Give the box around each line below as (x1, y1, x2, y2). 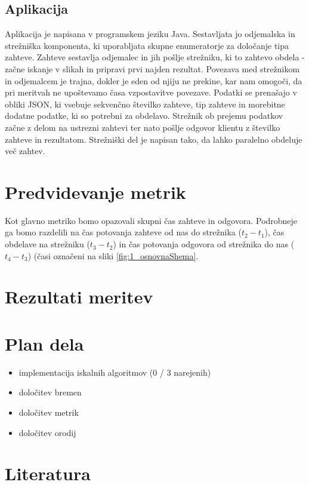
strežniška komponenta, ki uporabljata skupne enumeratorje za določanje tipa (5, 39, 289, 51)
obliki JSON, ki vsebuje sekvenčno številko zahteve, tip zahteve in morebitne (5, 97, 285, 110)
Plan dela (5, 331, 84, 355)
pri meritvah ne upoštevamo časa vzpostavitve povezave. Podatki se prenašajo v (5, 86, 297, 99)
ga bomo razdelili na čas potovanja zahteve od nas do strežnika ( (5, 226, 242, 238)
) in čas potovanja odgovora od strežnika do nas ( (113, 238, 295, 250)
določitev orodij (18, 426, 76, 438)
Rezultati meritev (5, 284, 153, 309)
